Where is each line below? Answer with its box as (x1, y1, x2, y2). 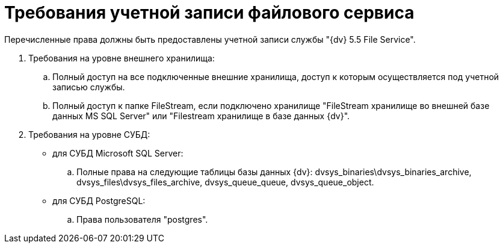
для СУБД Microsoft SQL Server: (52, 147, 184, 158)
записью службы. (52, 81, 125, 92)
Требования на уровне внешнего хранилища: (28, 52, 215, 63)
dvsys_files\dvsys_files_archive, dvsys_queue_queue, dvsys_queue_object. (76, 176, 374, 187)
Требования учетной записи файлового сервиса (4, 2, 415, 23)
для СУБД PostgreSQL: (52, 195, 146, 206)
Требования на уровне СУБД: (28, 129, 150, 140)
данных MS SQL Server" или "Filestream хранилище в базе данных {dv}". (52, 110, 350, 121)
